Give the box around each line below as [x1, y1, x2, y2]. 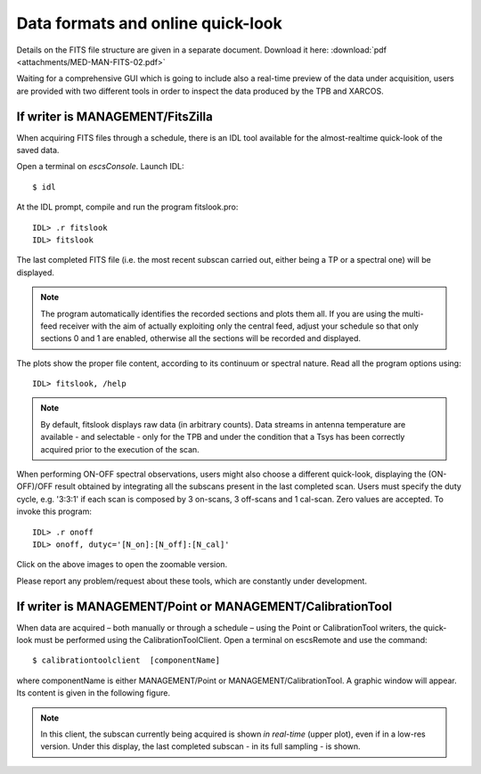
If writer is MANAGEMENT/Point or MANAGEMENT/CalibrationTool [16, 599, 392, 614]
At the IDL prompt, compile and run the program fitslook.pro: [16, 201, 239, 213]
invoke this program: [16, 506, 93, 517]
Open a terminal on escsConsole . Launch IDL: [16, 161, 184, 172]
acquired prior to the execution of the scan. [40, 444, 200, 454]
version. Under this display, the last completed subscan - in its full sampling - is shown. [40, 741, 361, 752]
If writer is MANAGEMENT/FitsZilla [16, 109, 213, 124]
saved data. [16, 145, 60, 156]
